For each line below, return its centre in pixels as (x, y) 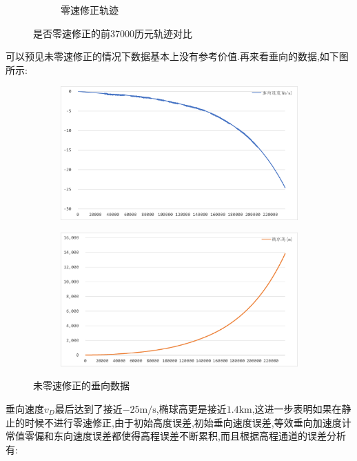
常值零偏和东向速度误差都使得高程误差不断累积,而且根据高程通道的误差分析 (176, 436)
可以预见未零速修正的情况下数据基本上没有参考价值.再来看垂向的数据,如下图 (177, 56)
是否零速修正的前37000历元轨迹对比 (113, 33)
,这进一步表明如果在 (297, 409)
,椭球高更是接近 (191, 409)
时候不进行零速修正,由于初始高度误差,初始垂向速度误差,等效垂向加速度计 (188, 422)
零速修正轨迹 (90, 10)
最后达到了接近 (89, 409)
